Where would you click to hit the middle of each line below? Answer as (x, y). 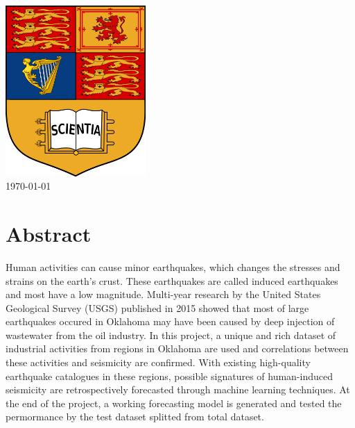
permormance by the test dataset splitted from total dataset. (135, 417)
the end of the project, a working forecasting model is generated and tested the (174, 403)
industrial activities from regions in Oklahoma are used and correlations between (177, 348)
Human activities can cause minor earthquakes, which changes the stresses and (173, 266)
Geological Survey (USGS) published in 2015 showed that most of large (157, 307)
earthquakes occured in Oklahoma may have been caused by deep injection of (170, 321)
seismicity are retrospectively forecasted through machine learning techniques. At (178, 389)
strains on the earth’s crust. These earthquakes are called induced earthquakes (172, 280)
